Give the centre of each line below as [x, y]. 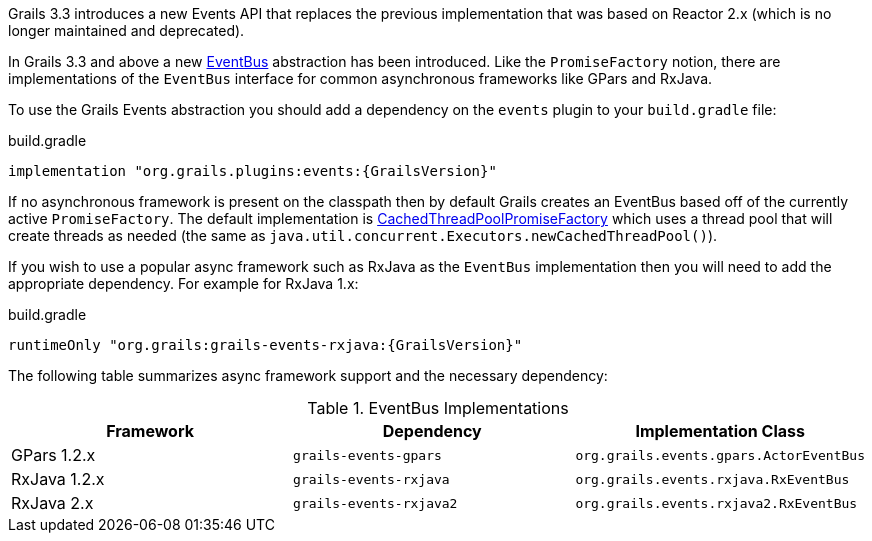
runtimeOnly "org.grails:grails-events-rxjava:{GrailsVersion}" [265, 345]
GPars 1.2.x [53, 455]
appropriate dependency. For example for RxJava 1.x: [183, 283]
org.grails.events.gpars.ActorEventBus [720, 455]
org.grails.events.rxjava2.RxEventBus [716, 503]
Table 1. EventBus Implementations [438, 408]
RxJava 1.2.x [58, 479]
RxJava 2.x [52, 503]
